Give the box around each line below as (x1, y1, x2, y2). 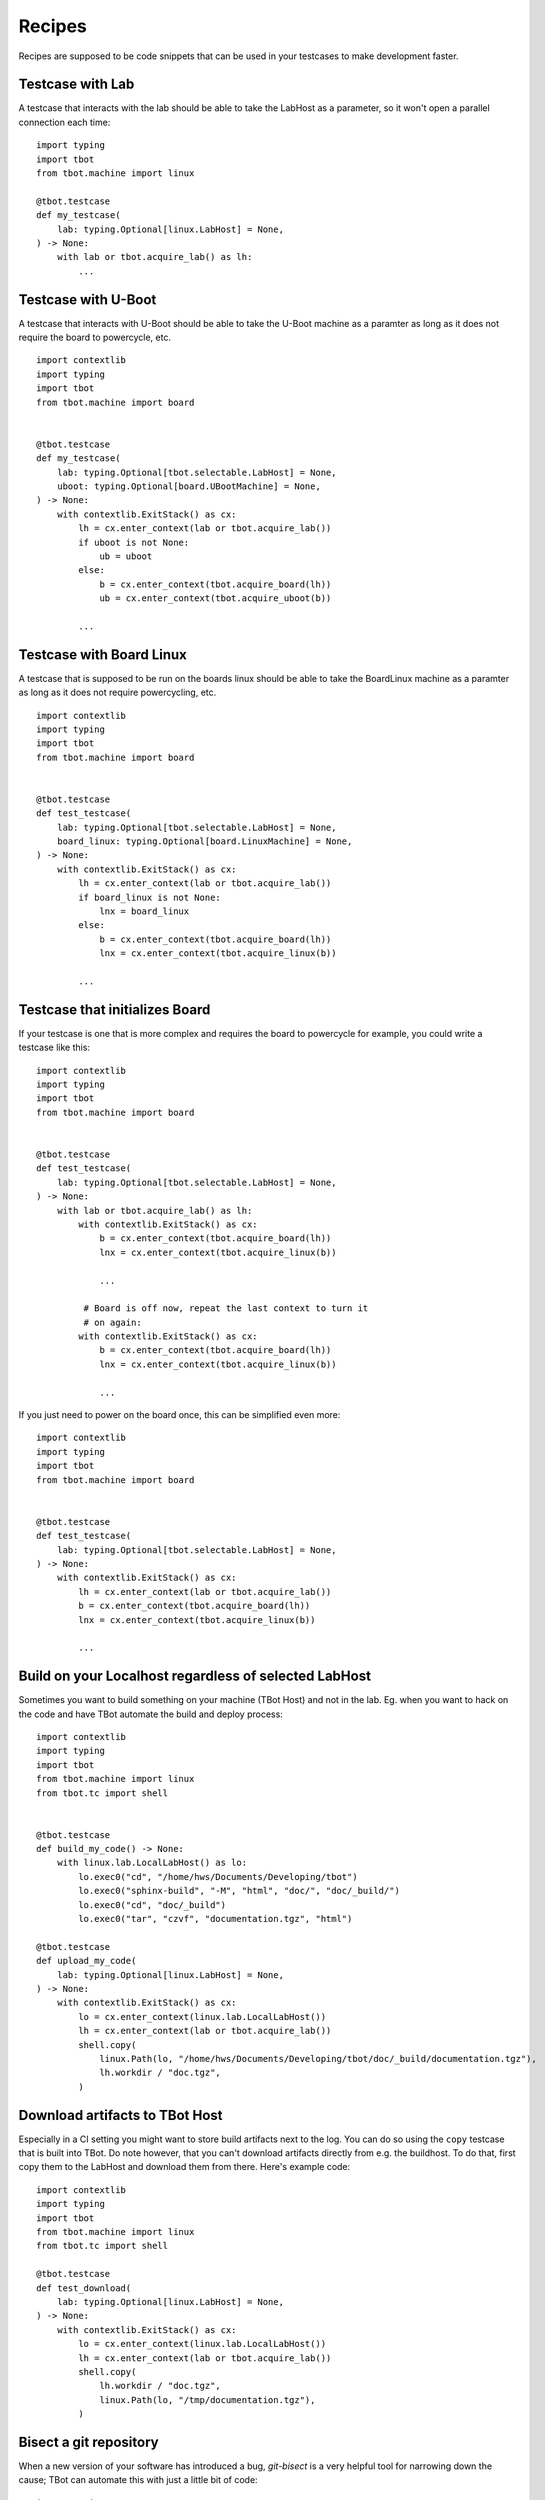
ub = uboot (99, 550, 153, 562)
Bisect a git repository (18, 2433, 159, 2450)
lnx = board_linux (99, 906, 190, 917)
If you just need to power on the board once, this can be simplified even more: (18, 1409, 341, 1421)
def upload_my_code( (36, 1955, 137, 1967)
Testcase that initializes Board (18, 1001, 211, 1018)
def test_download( (36, 2282, 132, 2294)
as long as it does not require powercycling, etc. (18, 686, 217, 699)
